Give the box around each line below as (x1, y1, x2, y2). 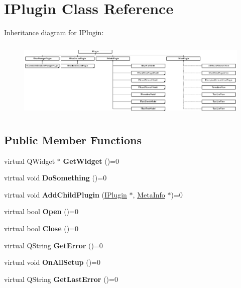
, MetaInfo (133, 189, 165, 200)
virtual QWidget (4, 155, 55, 166)
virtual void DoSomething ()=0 (4, 172, 107, 183)
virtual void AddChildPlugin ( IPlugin (4, 189, 127, 200)
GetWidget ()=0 (63, 155, 119, 166)
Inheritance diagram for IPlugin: (4, 27, 104, 38)
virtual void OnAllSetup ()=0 (4, 257, 100, 267)
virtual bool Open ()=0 (4, 206, 78, 217)
